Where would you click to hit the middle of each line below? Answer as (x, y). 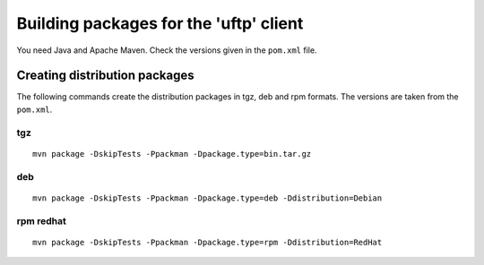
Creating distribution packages (105, 76)
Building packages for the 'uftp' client (160, 23)
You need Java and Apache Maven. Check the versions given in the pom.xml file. (167, 50)
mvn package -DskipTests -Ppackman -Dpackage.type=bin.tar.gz (172, 154)
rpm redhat (41, 221)
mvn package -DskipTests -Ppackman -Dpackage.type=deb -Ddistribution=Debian (207, 198)
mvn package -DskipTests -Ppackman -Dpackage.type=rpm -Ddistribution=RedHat (207, 242)
